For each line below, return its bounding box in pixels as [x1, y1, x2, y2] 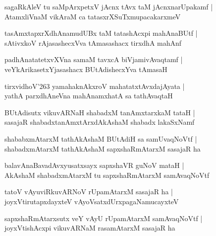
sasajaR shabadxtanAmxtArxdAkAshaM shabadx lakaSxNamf [4, 117, 195, 127]
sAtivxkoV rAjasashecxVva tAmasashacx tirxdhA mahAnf [4, 37, 182, 48]
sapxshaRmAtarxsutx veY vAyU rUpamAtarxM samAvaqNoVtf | [4, 213, 203, 223]
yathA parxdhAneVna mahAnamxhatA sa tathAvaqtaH [4, 90, 173, 101]
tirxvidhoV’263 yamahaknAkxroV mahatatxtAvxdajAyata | [4, 80, 185, 91]
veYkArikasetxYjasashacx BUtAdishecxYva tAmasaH [4, 64, 167, 74]
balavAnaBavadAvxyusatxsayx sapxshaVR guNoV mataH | [4, 160, 184, 170]
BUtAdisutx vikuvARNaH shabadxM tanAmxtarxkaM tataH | [4, 107, 195, 117]
